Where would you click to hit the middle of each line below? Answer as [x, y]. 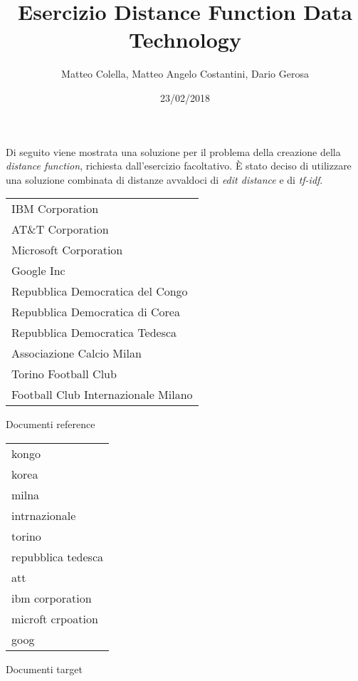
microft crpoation [55, 618]
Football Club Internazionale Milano [102, 395]
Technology [185, 40]
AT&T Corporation [60, 229]
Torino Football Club [64, 374]
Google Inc [38, 271]
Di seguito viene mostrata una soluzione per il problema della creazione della [173, 151]
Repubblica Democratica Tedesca [94, 333]
